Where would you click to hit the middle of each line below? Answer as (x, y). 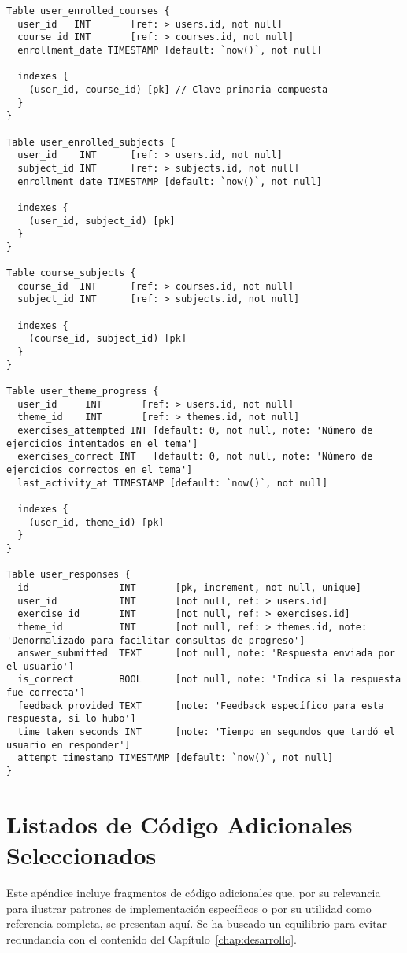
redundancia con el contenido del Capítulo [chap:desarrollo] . (152, 938)
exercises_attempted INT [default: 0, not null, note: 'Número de (195, 430)
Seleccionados (81, 855)
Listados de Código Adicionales (179, 824)
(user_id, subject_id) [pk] (102, 221)
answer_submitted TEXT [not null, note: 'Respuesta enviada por (206, 654)
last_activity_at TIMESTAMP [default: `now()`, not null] (173, 483)
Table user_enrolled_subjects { (91, 142)
